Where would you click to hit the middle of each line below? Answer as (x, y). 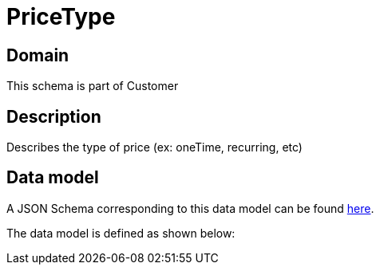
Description (54, 116)
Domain (38, 55)
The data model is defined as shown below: (121, 233)
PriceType (61, 17)
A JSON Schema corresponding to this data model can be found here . (190, 208)
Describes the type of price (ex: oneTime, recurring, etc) (154, 147)
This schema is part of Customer (93, 86)
